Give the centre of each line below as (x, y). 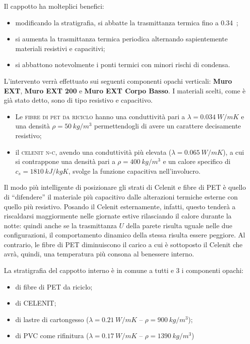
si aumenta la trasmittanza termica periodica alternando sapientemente (121, 39)
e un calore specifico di (197, 161)
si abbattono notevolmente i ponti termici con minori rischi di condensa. (123, 64)
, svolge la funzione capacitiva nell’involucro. (134, 171)
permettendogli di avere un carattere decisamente (167, 126)
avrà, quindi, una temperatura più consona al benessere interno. (99, 254)
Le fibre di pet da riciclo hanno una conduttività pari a (100, 116)
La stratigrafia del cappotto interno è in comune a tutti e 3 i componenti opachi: (124, 270)
